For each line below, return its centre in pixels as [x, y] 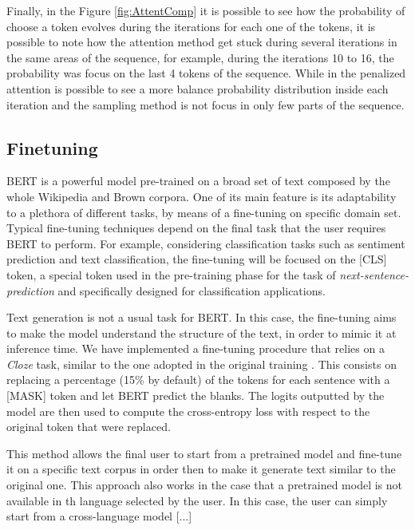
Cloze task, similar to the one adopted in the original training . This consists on [202, 364]
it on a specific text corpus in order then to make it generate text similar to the [201, 469]
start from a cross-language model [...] [99, 516]
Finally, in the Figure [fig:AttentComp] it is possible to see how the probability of [206, 10]
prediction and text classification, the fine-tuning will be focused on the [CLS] [197, 259]
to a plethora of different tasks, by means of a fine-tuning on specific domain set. [204, 212]
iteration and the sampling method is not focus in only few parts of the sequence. [206, 104]
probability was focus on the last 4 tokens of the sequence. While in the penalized [206, 73]
